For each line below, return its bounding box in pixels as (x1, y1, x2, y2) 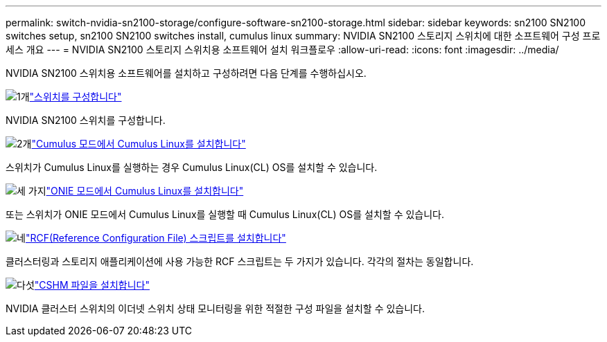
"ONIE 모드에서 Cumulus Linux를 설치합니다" (46, 185, 244, 197)
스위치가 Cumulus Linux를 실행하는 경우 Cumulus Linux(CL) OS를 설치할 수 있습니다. (6, 161, 378, 173)
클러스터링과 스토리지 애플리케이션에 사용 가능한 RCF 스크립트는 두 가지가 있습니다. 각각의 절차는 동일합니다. (6, 255, 474, 267)
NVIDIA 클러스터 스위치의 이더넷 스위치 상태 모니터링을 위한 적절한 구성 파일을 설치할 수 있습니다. (6, 303, 425, 314)
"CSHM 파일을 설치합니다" (34, 279, 150, 291)
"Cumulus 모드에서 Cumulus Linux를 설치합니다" (31, 138, 246, 150)
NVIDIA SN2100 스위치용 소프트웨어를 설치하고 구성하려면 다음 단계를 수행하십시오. (6, 67, 367, 79)
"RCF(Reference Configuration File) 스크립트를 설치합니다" (25, 232, 286, 244)
